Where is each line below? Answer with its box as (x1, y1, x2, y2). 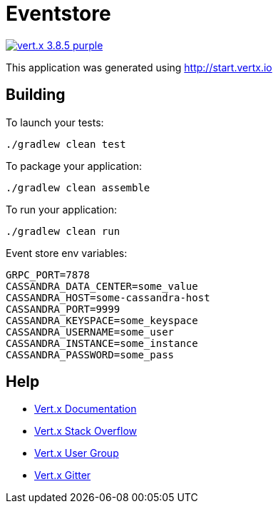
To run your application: (6, 203, 117, 216)
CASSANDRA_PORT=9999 (6, 303, 120, 315)
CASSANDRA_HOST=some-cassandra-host (6, 291, 210, 303)
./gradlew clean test (6, 138, 126, 150)
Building (6, 86, 66, 104)
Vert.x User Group (34, 447, 119, 460)
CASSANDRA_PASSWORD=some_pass (6, 348, 175, 361)
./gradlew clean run (6, 225, 120, 237)
